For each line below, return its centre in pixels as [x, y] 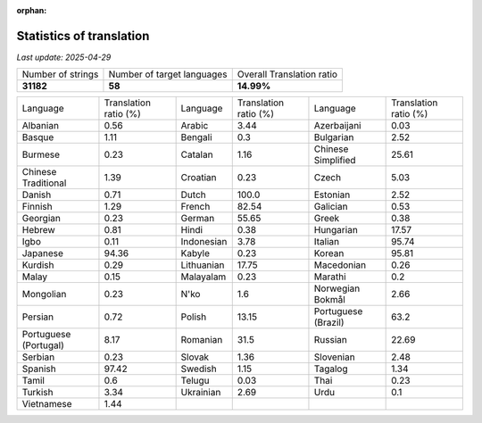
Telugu [195, 381]
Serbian [38, 357]
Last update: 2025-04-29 [64, 57]
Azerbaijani [337, 126]
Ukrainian [201, 393]
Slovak [195, 357]
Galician [331, 207]
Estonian [332, 195]
